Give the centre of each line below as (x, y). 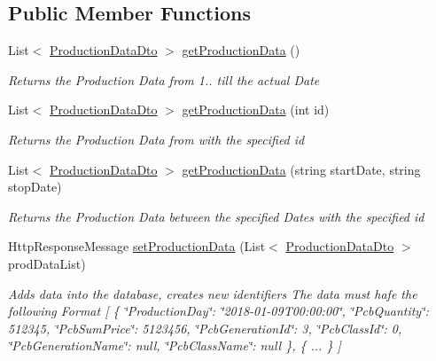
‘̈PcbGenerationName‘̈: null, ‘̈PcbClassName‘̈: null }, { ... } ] (175, 345)
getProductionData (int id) (256, 110)
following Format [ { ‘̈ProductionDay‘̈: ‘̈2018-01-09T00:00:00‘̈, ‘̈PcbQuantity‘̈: (218, 311)
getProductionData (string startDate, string (301, 169)
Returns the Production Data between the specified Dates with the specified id (216, 216)
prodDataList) (47, 263)
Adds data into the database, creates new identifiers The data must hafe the (213, 293)
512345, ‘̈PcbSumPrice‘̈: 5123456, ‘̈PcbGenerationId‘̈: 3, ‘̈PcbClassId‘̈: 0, (205, 328)
